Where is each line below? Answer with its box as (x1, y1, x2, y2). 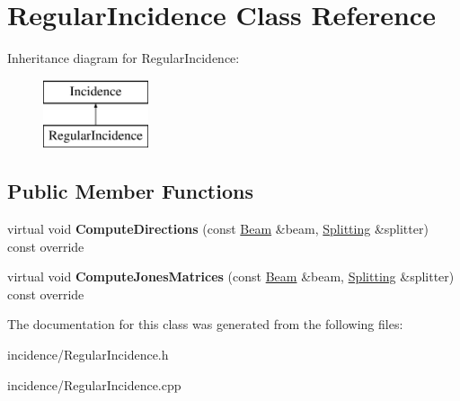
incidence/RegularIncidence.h (7, 345, 169, 364)
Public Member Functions (7, 177, 253, 205)
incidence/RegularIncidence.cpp (7, 375, 181, 394)
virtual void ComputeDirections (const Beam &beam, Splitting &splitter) (7, 219, 429, 238)
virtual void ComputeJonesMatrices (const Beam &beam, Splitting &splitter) (7, 267, 455, 286)
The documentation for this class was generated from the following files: (7, 315, 403, 334)
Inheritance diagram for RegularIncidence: (7, 49, 240, 67)
